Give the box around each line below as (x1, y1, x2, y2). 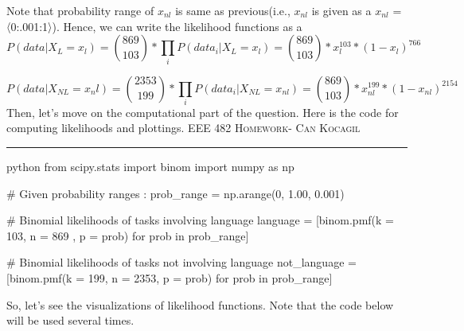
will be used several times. (6, 312, 135, 329)
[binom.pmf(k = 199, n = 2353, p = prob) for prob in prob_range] (6, 270, 333, 286)
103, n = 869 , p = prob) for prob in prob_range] (6, 227, 249, 243)
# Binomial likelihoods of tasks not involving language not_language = (6, 254, 357, 271)
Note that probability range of (6, 2, 154, 18)
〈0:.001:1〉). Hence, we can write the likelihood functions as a (6, 18, 302, 34)
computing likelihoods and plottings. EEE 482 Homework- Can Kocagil (6, 119, 361, 136)
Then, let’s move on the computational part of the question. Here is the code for (6, 103, 399, 120)
